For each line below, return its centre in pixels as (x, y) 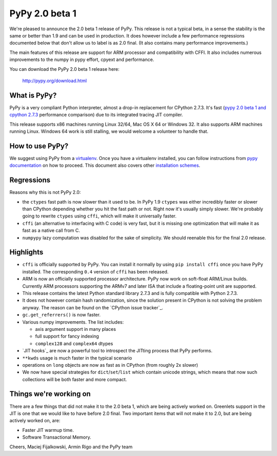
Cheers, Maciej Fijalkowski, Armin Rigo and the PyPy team (71, 447)
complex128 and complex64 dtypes (74, 343)
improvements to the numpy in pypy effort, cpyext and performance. (82, 60)
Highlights (26, 252)
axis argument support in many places (76, 329)
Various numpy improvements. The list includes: (73, 322)
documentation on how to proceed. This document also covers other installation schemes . (105, 165)
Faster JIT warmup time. (48, 430)
